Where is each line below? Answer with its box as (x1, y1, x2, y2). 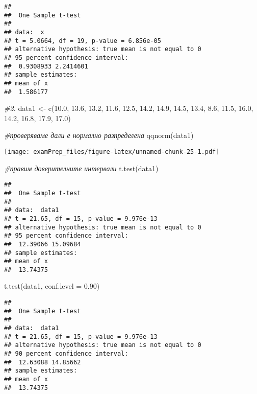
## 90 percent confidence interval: (4, 350, 128, 357)
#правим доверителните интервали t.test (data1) (4, 163, 159, 173)
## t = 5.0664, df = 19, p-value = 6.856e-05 (4, 37, 161, 44)
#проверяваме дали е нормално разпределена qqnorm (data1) (4, 130, 194, 141)
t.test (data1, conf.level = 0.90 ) (4, 281, 100, 291)
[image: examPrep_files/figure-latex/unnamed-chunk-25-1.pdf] (4, 148, 220, 155)
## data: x (4, 28, 44, 36)
